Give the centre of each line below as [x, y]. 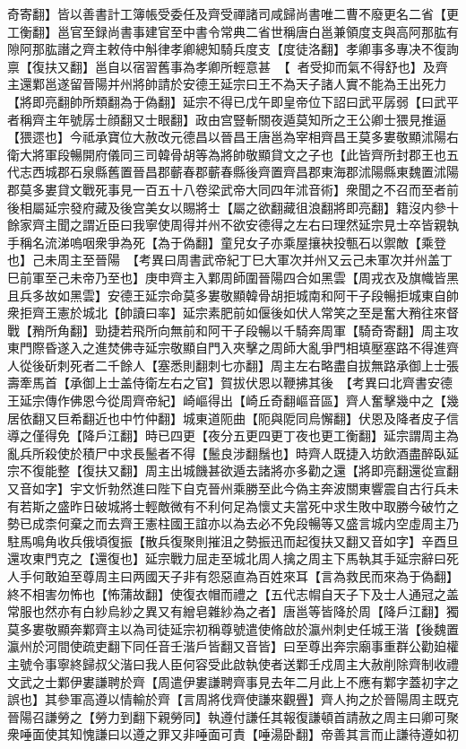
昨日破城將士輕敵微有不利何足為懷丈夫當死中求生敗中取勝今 [245, 505]
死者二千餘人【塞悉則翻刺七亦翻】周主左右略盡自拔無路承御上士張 [264, 365]
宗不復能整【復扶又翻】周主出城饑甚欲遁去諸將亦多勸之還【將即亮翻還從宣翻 [233, 470]
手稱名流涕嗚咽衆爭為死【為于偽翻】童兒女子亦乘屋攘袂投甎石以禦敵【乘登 [227, 242]
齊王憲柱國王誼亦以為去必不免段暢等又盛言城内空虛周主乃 [289, 523]
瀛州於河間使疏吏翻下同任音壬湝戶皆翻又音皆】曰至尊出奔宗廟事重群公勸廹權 [233, 646]
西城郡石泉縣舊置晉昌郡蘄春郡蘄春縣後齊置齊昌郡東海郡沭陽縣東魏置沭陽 [245, 172]
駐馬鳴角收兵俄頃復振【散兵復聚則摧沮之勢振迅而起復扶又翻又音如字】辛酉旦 [233, 540]
